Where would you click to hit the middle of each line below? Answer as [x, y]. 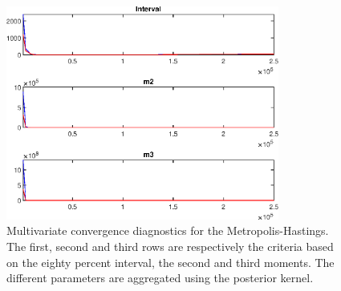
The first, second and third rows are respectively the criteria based [170, 247]
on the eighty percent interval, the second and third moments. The [170, 262]
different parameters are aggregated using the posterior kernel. [160, 278]
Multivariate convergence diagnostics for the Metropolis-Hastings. [168, 230]
